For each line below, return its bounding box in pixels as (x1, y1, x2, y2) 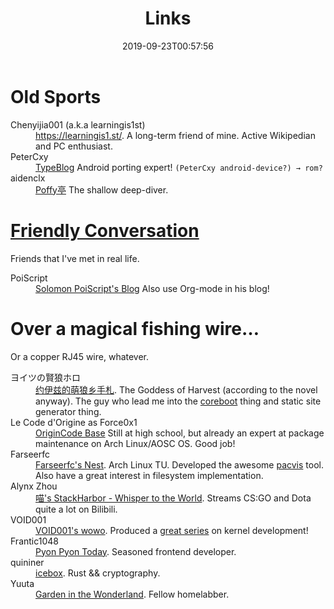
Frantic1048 (10, 535, 59, 547)
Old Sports (10, 85, 102, 108)
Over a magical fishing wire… (10, 317, 260, 340)
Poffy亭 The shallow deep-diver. (35, 183, 169, 196)
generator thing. (35, 405, 102, 417)
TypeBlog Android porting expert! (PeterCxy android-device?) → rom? (35, 161, 323, 173)
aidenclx (10, 172, 46, 184)
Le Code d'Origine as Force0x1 (10, 416, 138, 428)
